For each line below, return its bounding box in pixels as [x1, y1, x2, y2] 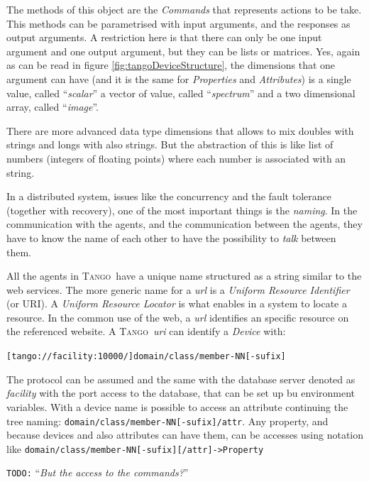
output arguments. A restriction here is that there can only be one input [6, 30, 322, 45]
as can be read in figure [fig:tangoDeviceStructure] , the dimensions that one [6, 57, 336, 72]
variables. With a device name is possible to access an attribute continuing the [6, 399, 348, 414]
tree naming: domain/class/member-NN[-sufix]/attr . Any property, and [6, 413, 329, 428]
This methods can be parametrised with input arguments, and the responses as [6, 16, 351, 31]
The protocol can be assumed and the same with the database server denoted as [6, 371, 356, 386]
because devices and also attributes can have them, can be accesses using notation [6, 427, 364, 442]
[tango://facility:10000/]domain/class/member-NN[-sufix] [6, 351, 286, 362]
